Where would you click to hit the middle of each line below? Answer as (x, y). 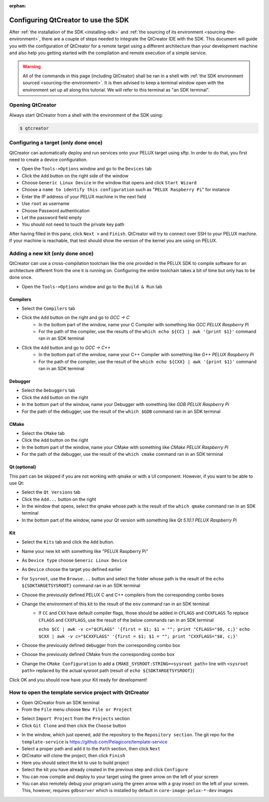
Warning (32, 67)
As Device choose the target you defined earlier (72, 569)
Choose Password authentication (56, 210)
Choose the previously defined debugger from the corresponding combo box (101, 645)
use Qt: (17, 483)
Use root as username (46, 204)
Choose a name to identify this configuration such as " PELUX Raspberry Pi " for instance (126, 190)
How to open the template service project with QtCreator (79, 692)
